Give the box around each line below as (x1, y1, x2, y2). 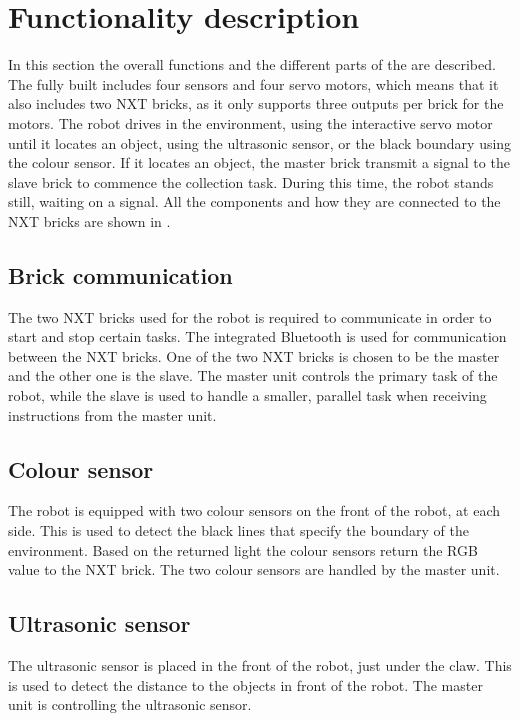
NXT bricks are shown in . (8, 210, 171, 231)
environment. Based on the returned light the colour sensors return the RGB (8, 539, 478, 560)
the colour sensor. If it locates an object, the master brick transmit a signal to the (8, 152, 510, 173)
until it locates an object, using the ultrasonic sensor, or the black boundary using (8, 132, 512, 153)
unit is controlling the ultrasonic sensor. (8, 694, 252, 715)
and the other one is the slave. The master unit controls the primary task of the (8, 365, 498, 386)
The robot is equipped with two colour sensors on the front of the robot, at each (8, 500, 501, 521)
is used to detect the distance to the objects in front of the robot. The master (8, 674, 483, 695)
